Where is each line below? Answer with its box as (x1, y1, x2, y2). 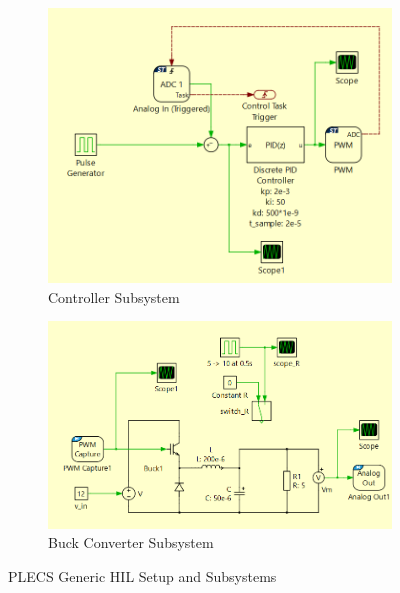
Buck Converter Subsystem (48, 532, 214, 553)
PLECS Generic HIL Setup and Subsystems (8, 565, 277, 586)
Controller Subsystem (48, 286, 180, 307)
